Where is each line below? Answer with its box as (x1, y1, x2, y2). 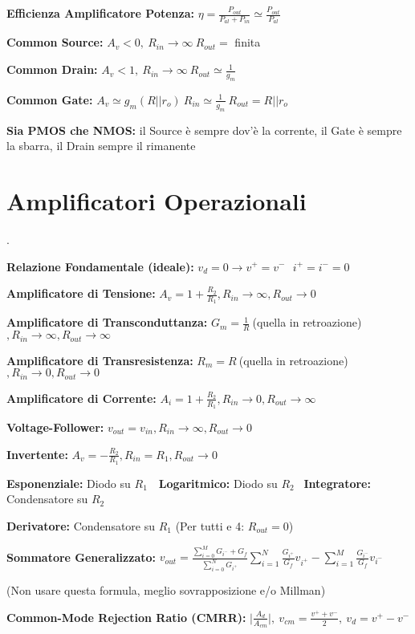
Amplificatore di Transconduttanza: (6, 314, 208, 331)
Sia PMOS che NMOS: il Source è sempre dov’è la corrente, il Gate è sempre (6, 121, 402, 138)
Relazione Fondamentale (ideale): (6, 258, 194, 274)
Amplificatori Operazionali (6, 185, 307, 217)
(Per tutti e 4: (175, 517, 245, 534)
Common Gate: (6, 91, 93, 108)
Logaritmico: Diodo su (158, 474, 278, 491)
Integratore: (303, 474, 371, 491)
